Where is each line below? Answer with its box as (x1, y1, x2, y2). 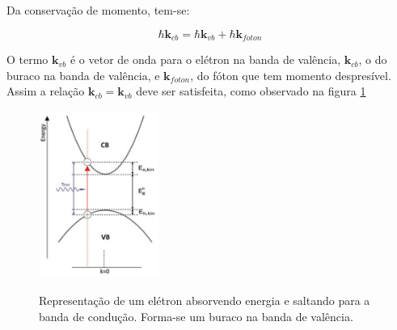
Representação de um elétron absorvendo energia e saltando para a (39, 292, 370, 309)
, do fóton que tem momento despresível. (190, 66, 391, 83)
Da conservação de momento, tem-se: (6, 2, 190, 18)
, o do (358, 51, 387, 68)
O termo (6, 51, 49, 68)
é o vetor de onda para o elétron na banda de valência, (70, 51, 341, 68)
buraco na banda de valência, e (6, 66, 160, 83)
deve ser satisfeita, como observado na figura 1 (136, 82, 366, 99)
